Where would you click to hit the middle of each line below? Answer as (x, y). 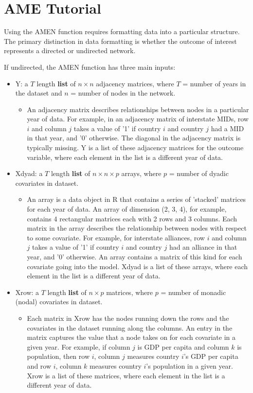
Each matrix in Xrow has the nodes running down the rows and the (128, 318)
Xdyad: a (29, 173)
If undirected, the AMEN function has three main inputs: (90, 67)
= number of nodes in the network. (123, 93)
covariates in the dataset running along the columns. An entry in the (130, 327)
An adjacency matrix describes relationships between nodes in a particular (138, 109)
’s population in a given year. (190, 365)
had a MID (227, 128)
